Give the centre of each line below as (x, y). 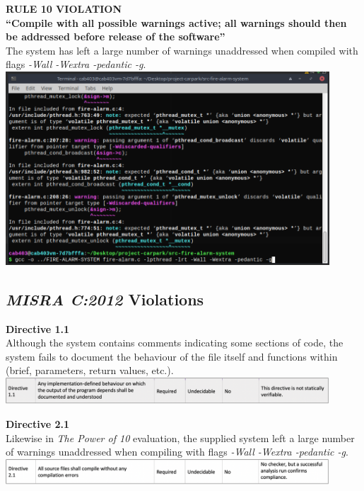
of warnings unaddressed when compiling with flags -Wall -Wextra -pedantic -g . (177, 452)
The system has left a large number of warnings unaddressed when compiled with (182, 50)
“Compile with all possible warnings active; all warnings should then (176, 22)
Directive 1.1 (38, 328)
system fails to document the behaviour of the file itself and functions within (172, 356)
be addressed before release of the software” (116, 36)
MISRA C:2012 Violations (105, 299)
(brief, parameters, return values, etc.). (90, 370)
